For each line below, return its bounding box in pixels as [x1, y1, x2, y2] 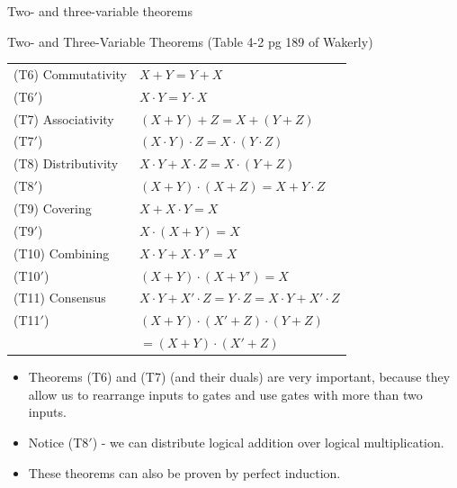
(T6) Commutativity [13, 64, 127, 83]
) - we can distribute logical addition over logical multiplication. [92, 432, 444, 451]
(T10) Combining [13, 243, 110, 262]
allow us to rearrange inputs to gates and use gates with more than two [28, 384, 423, 403]
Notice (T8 [28, 432, 89, 451]
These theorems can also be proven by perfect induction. [28, 463, 341, 482]
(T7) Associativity [13, 109, 114, 128]
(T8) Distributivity [13, 154, 119, 173]
